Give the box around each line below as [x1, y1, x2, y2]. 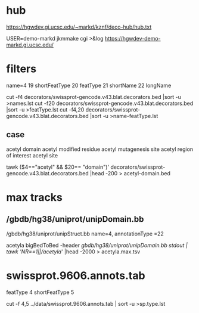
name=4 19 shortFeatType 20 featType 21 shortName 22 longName [6, 82, 172, 89]
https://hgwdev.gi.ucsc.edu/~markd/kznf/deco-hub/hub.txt [6, 23, 152, 30]
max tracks [6, 190, 63, 204]
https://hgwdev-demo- [104, 35, 161, 42]
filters [6, 62, 37, 76]
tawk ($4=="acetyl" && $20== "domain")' [6, 163, 110, 171]
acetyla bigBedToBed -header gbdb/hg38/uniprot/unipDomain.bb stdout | [6, 241, 188, 249]
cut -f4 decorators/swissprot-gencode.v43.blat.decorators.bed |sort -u [6, 93, 182, 100]
